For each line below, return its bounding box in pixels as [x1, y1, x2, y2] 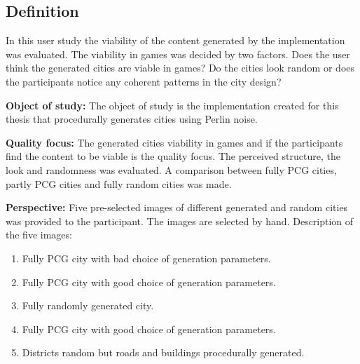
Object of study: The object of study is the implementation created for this [6, 97, 339, 112]
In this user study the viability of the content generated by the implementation [6, 33, 345, 48]
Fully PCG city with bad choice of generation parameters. [22, 250, 271, 265]
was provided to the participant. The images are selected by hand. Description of [6, 213, 354, 228]
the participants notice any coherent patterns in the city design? [6, 74, 282, 88]
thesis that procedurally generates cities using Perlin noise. [6, 112, 258, 126]
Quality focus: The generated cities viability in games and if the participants [6, 135, 343, 149]
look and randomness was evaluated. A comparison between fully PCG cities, [6, 162, 337, 177]
